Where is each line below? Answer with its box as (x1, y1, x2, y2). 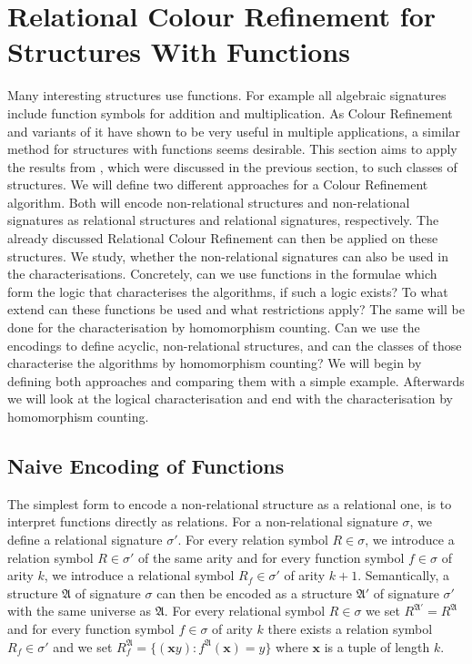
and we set (53, 637, 113, 656)
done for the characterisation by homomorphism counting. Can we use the (7, 318, 420, 337)
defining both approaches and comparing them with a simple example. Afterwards (7, 371, 465, 390)
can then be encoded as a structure (156, 583, 353, 602)
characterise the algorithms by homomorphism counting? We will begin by (7, 353, 422, 373)
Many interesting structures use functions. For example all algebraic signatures (7, 86, 447, 105)
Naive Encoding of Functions (7, 451, 285, 479)
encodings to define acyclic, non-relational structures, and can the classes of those (7, 335, 462, 354)
